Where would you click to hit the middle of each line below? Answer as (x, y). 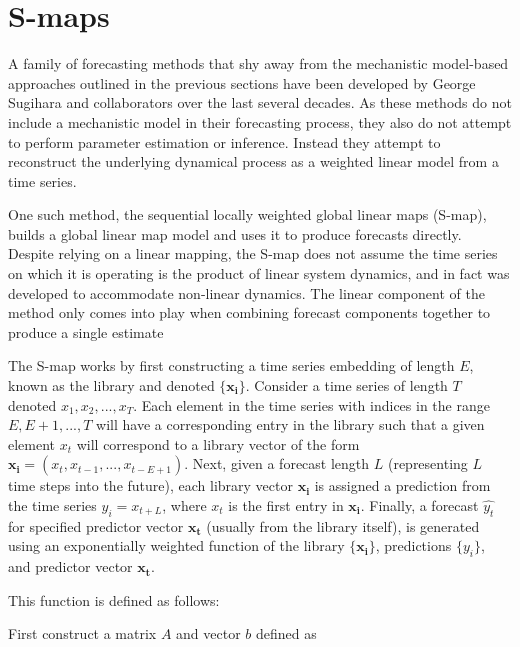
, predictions (413, 545)
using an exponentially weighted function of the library (176, 545)
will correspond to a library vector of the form (218, 443)
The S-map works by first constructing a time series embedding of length (231, 365)
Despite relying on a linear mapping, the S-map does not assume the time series (253, 253)
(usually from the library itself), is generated (343, 525)
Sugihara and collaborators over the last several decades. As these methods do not (260, 102)
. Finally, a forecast (419, 505)
